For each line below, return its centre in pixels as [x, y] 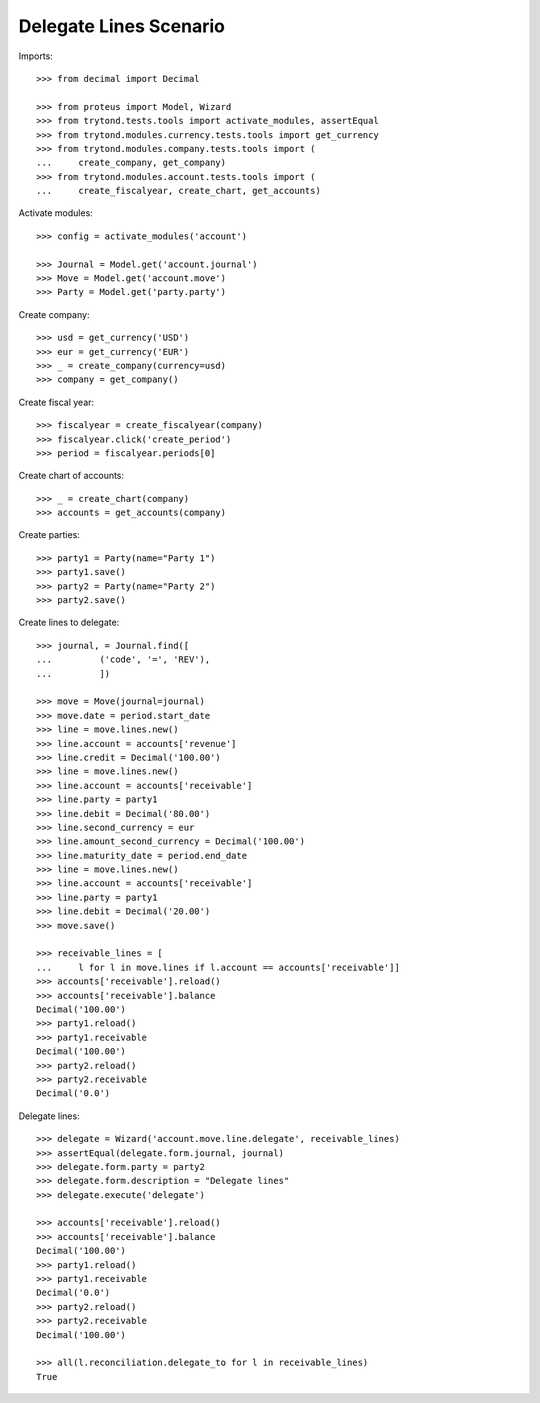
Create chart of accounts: [71, 476]
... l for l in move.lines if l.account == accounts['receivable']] [218, 967]
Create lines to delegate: [69, 622]
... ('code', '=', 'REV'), [123, 659]
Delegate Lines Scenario [121, 26]
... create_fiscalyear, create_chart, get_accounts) [179, 191]
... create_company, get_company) [131, 163]
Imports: [36, 56]
